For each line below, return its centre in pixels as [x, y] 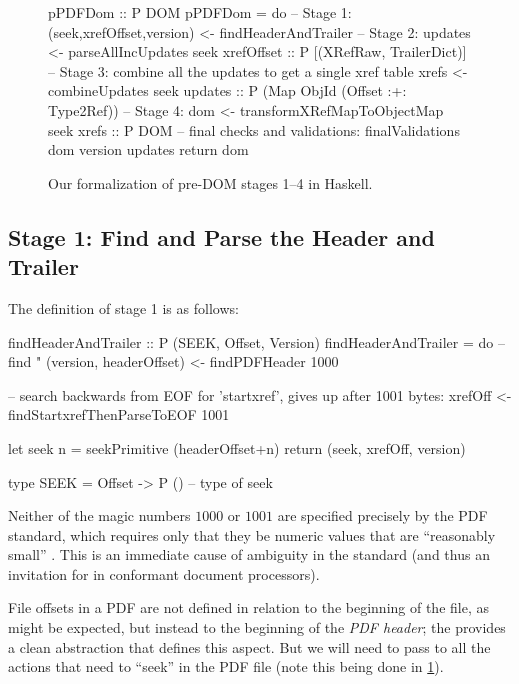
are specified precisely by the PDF [382, 515]
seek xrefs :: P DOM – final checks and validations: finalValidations [254, 129]
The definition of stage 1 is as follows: [123, 307]
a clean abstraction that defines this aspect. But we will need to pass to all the [249, 646]
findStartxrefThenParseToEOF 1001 [119, 414]
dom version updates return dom [148, 149]
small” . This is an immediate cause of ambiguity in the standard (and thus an [249, 554]
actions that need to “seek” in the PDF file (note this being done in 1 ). [226, 666]
